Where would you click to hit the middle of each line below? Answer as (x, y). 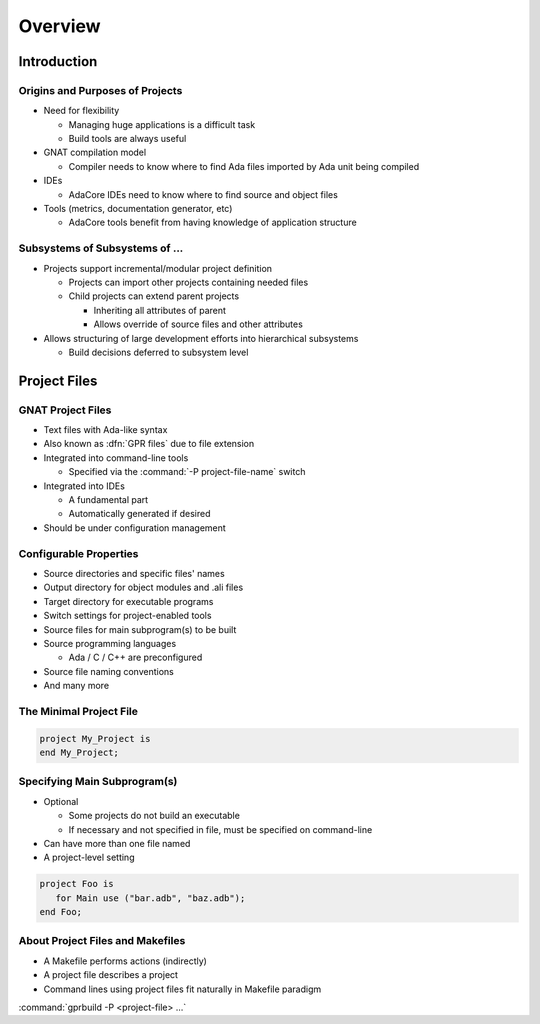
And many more (76, 686)
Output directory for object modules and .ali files (143, 587)
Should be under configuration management (135, 527)
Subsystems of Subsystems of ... (101, 248)
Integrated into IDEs (84, 486)
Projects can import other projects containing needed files (188, 282)
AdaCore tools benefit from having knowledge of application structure (212, 222)
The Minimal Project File (78, 711)
